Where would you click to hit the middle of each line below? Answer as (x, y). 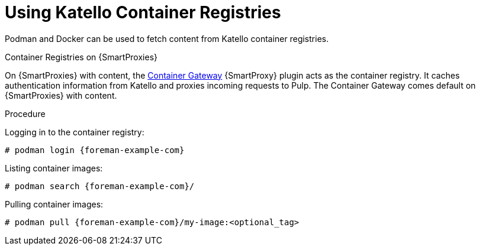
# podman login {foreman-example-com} (95, 150)
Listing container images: (54, 168)
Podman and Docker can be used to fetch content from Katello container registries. (167, 38)
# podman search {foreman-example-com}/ (100, 186)
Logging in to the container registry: (75, 132)
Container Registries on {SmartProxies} (81, 57)
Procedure (25, 113)
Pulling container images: (54, 204)
